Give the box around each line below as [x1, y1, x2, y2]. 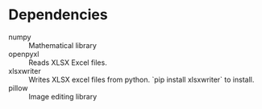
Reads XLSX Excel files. [28, 58, 107, 67]
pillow [8, 83, 28, 93]
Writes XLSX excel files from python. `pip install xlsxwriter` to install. [28, 75, 255, 84]
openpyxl [8, 49, 40, 59]
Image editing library [28, 91, 98, 101]
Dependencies [8, 6, 108, 24]
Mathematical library [28, 40, 97, 50]
